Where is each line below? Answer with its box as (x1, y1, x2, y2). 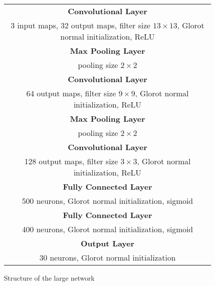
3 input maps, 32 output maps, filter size (10, 20, 150, 31)
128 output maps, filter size (24, 155, 118, 167)
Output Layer (81, 238, 134, 249)
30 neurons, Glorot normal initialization (39, 252, 176, 263)
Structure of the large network (4, 273, 95, 283)
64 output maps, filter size (26, 88, 116, 99)
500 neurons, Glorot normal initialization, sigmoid (22, 195, 193, 206)
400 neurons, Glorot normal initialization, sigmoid (22, 223, 193, 235)
